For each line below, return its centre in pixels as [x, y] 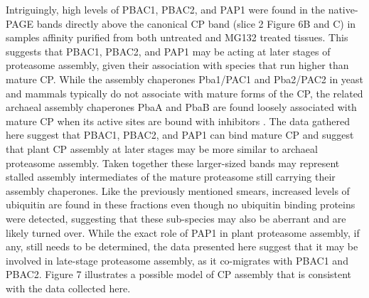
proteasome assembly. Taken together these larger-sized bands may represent [173, 163]
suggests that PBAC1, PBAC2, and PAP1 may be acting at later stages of [168, 51]
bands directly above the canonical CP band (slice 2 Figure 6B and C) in [196, 23]
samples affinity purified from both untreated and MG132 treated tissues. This [177, 37]
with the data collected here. [68, 288]
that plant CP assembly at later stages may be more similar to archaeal [162, 148]
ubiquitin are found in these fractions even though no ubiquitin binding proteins [181, 204]
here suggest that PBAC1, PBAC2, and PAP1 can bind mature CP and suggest [180, 135]
